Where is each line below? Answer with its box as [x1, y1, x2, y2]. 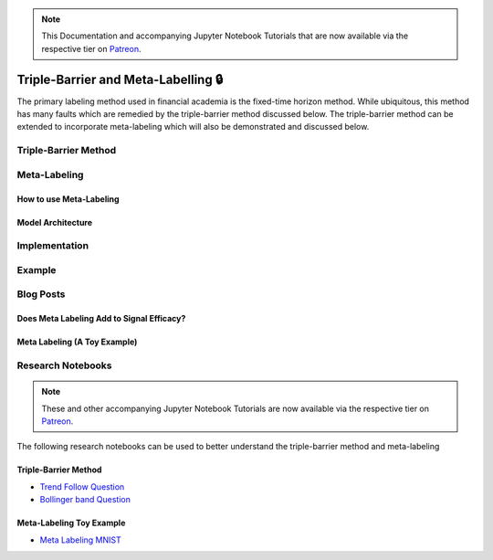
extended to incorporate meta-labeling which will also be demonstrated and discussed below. [16, 122, 370, 132]
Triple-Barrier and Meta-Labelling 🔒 [16, 71, 224, 87]
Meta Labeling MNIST [39, 534, 122, 545]
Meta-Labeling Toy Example [16, 517, 126, 529]
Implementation [16, 239, 89, 252]
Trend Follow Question [39, 481, 125, 492]
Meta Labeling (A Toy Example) [16, 336, 138, 347]
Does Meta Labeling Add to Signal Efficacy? [16, 313, 186, 324]
